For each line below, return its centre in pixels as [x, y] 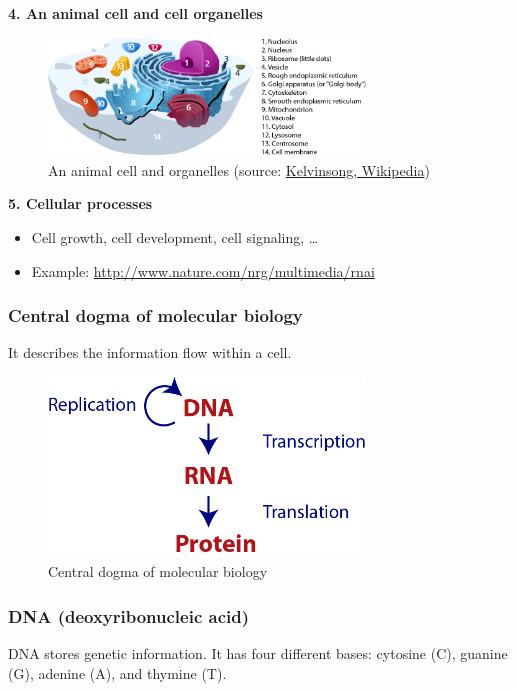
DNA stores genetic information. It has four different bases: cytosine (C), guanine [258, 653]
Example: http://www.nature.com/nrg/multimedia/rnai [203, 270]
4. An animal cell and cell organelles [135, 13]
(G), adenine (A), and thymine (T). [117, 672]
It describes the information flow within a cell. [150, 352]
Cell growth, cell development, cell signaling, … [175, 237]
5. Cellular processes [80, 203]
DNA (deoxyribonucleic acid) [129, 615]
